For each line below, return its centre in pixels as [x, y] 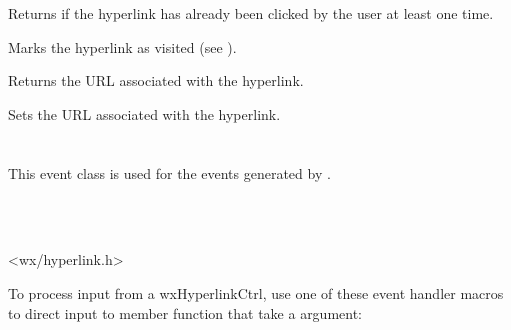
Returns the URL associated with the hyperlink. [156, 80]
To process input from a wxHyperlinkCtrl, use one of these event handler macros [256, 292]
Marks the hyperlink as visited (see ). [122, 46]
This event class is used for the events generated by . [169, 172]
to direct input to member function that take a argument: [185, 312]
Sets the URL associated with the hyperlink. [144, 113]
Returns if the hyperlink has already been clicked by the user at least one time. [251, 13]
